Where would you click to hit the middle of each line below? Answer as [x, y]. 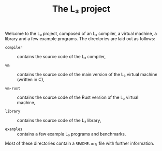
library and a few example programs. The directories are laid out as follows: [80, 39]
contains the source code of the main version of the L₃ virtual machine [87, 75]
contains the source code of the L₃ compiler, [61, 57]
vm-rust [13, 89]
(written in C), [31, 80]
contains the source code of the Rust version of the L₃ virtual [78, 97]
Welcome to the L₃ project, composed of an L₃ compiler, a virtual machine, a [81, 34]
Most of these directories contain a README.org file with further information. [80, 143]
